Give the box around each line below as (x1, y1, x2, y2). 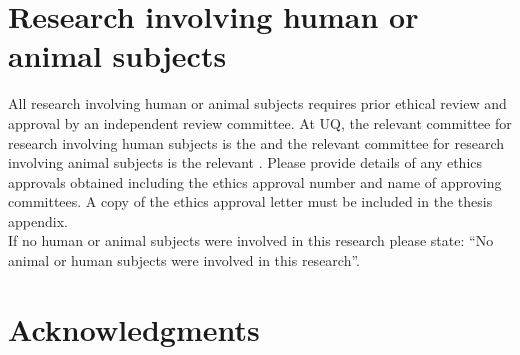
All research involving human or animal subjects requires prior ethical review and (8, 93, 507, 114)
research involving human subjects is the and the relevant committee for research (8, 132, 505, 153)
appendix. (8, 210, 68, 231)
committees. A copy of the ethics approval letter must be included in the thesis (8, 191, 493, 212)
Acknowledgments (8, 308, 260, 349)
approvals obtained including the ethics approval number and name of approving (8, 171, 502, 192)
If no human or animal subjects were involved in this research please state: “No (8, 230, 494, 251)
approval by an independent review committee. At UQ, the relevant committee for (8, 112, 512, 133)
